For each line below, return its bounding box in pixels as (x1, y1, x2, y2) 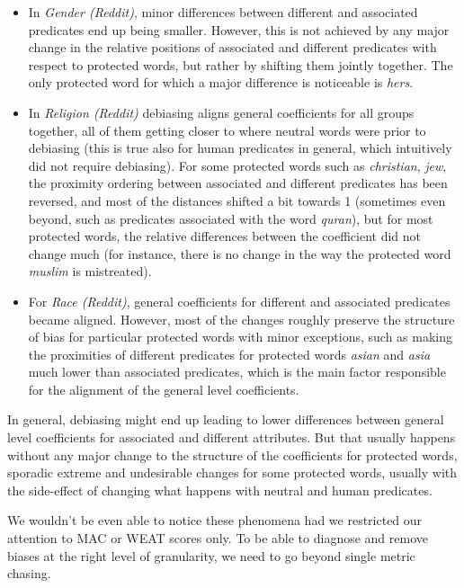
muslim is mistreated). (28, 262, 152, 281)
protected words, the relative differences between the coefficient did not (28, 227, 421, 245)
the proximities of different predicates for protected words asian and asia (28, 344, 431, 363)
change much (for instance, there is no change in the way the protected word (28, 244, 451, 263)
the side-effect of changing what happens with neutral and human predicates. (7, 480, 433, 499)
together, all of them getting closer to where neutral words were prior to (28, 120, 426, 139)
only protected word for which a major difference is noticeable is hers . (28, 73, 414, 92)
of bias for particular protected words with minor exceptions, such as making (28, 327, 452, 346)
